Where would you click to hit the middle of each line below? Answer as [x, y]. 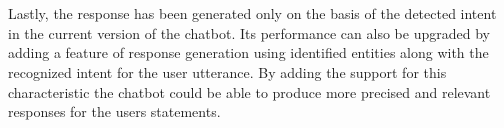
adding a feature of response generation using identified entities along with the [248, 52]
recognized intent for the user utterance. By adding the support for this [227, 71]
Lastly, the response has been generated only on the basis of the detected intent [252, 13]
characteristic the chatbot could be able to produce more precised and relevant [249, 91]
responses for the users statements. [114, 111]
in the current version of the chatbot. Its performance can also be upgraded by [249, 32]
